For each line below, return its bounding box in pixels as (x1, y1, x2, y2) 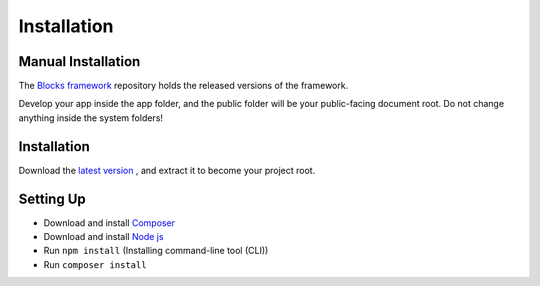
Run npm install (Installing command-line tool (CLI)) (43, 245, 269, 257)
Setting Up (18, 190, 87, 207)
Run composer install (43, 258, 147, 270)
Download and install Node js (43, 231, 164, 243)
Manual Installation (18, 53, 141, 70)
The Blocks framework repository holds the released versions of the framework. (18, 80, 349, 92)
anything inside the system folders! (18, 111, 164, 124)
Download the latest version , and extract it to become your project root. (18, 164, 316, 176)
